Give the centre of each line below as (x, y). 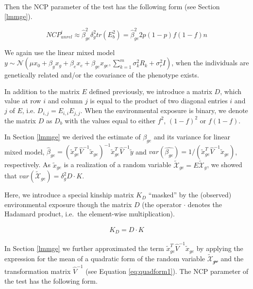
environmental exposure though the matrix (68, 204)
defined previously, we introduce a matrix (151, 91)
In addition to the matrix (42, 91)
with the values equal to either (110, 120)
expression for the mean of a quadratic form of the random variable (105, 258)
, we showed (225, 164)
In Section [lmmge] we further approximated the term (84, 248)
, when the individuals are (210, 63)
